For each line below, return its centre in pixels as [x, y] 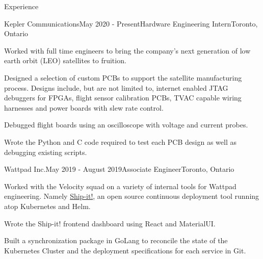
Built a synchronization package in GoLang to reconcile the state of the [116, 240]
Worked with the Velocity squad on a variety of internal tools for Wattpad [120, 186]
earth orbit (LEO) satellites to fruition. [65, 60]
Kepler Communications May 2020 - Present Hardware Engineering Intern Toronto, [131, 23]
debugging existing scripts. [46, 152]
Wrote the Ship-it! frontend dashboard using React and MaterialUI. [110, 223]
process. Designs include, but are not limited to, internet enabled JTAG [116, 87]
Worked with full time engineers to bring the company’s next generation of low [127, 50]
